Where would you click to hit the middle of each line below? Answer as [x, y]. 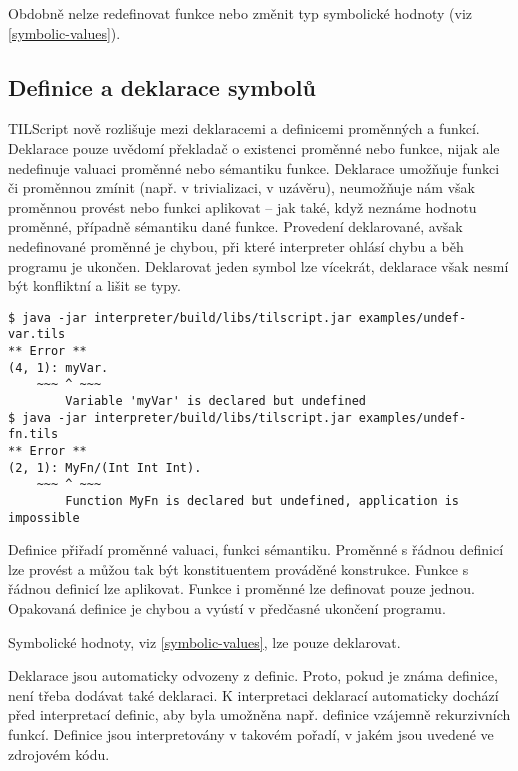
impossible [44, 517]
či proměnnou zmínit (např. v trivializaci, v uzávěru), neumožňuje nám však [241, 187]
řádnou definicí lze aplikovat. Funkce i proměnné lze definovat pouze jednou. [241, 588]
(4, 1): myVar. [58, 367]
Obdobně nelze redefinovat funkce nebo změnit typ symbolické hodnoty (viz [240, 13]
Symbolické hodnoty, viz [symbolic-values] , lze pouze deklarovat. [204, 641]
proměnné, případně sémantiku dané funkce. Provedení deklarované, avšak [235, 226]
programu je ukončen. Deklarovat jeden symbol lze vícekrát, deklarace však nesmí [258, 265]
